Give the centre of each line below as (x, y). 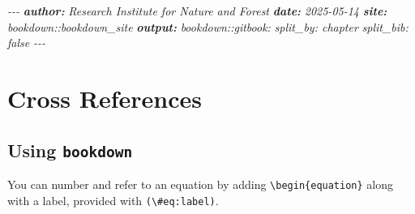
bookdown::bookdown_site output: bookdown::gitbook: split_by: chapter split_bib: (208, 26)
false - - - (26, 43)
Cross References (105, 98)
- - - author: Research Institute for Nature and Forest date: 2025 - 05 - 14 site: (197, 11)
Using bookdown (70, 150)
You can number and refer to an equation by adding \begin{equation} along (200, 184)
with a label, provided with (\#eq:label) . (113, 200)
